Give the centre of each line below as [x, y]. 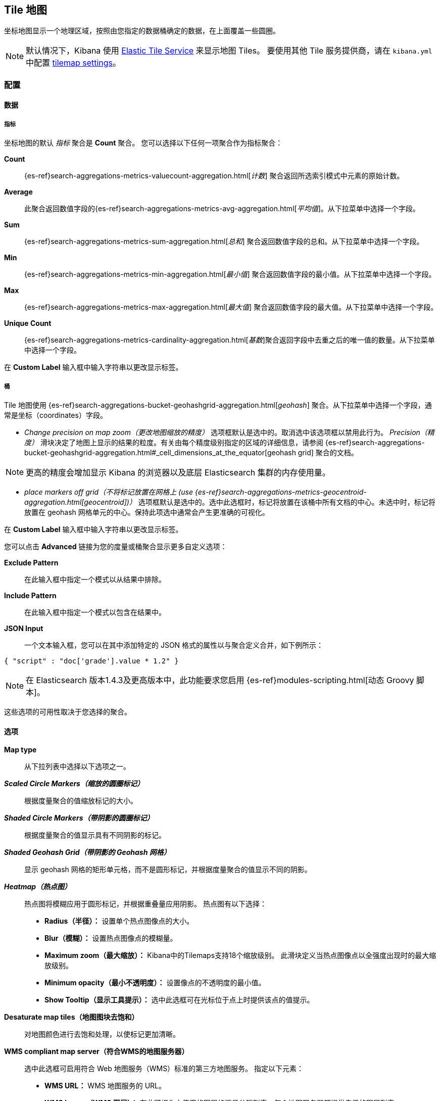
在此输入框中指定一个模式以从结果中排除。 [95, 579]
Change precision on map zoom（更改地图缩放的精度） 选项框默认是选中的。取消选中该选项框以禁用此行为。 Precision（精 [229, 432]
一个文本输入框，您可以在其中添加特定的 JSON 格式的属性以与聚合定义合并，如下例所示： [174, 645]
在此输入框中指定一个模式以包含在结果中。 [95, 612]
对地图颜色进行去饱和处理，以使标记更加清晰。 [102, 1034]
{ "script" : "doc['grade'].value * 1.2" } [91, 661]
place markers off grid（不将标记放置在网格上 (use [109, 492]
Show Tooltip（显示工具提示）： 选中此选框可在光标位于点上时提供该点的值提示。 [179, 1000]
